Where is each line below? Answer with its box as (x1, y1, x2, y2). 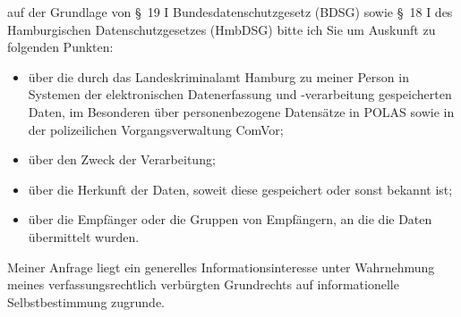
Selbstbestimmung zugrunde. (7, 292, 165, 311)
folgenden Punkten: (7, 38, 114, 56)
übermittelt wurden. (28, 227, 140, 246)
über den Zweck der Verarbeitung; (28, 150, 216, 169)
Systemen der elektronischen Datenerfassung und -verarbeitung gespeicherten (28, 85, 452, 104)
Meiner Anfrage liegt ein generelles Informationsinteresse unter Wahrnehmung (7, 257, 435, 276)
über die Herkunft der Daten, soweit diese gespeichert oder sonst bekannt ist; (28, 179, 453, 198)
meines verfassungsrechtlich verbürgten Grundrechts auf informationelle (7, 275, 399, 294)
